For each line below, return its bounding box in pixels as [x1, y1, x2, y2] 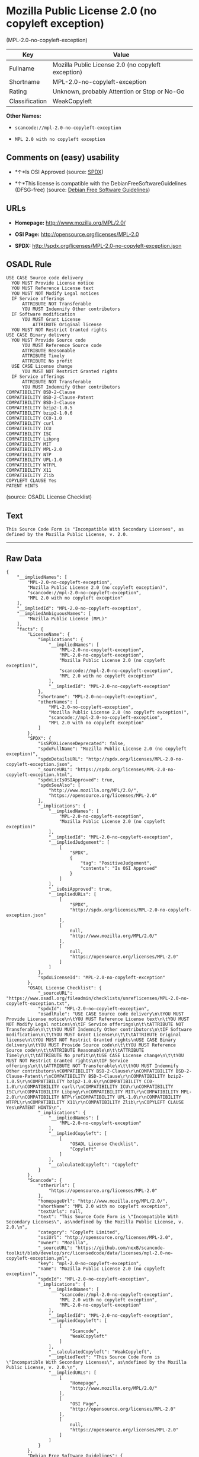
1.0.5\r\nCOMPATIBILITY [6, 1078, 65, 1084]
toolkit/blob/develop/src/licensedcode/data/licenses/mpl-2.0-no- [6, 1250, 174, 1256]
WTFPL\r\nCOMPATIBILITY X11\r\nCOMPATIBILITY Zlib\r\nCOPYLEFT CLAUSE [6, 1099, 184, 1105]
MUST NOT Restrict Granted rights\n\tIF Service [6, 1058, 129, 1064]
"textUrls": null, [37, 1209, 84, 1215]
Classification [9, 97, 47, 105]
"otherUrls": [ [37, 1182, 76, 1188]
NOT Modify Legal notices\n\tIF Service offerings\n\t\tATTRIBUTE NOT [6, 1021, 184, 1027]
